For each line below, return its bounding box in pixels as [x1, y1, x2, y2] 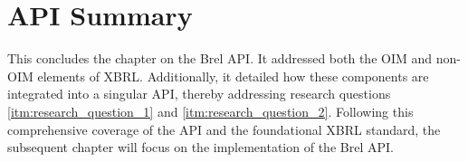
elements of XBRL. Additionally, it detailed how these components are [37, 66, 429, 85]
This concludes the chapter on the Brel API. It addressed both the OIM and [7, 49, 433, 68]
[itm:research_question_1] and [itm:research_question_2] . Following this [7, 101, 414, 120]
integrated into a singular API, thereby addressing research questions [7, 84, 391, 103]
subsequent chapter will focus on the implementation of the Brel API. [7, 138, 394, 157]
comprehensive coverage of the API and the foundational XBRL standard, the [7, 119, 441, 138]
